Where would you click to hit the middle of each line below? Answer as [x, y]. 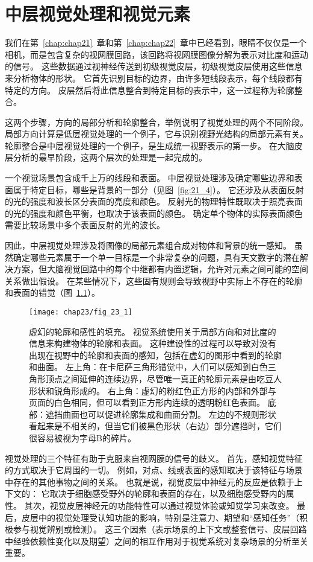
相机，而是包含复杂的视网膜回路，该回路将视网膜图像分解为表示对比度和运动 [156, 54]
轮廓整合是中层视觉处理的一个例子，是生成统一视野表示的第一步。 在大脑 [150, 145]
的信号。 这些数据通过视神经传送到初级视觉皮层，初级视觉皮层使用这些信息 [154, 66]
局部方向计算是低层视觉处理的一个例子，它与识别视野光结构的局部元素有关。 [156, 134]
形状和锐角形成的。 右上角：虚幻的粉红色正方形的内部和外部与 [153, 390]
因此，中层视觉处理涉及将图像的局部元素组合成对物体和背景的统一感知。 [148, 245]
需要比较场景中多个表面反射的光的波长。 [85, 225]
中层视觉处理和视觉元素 [98, 14]
